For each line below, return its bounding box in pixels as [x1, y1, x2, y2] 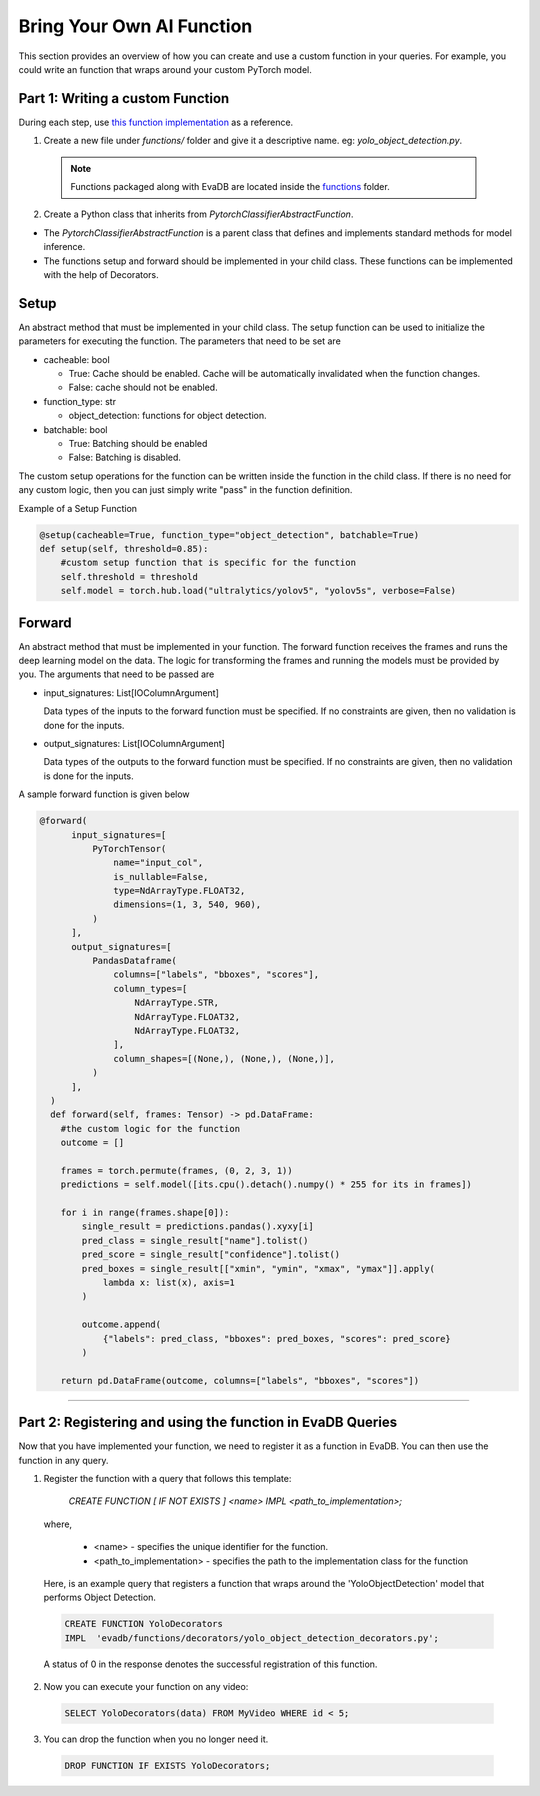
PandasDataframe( [91, 955, 177, 967]
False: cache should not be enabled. [68, 381, 219, 394]
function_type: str [43, 395, 117, 407]
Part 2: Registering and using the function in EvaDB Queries [18, 1414, 398, 1431]
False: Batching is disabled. [68, 451, 182, 464]
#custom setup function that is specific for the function [60, 557, 357, 569]
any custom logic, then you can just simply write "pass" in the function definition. [18, 484, 353, 496]
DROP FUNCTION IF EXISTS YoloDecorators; [64, 1760, 271, 1772]
